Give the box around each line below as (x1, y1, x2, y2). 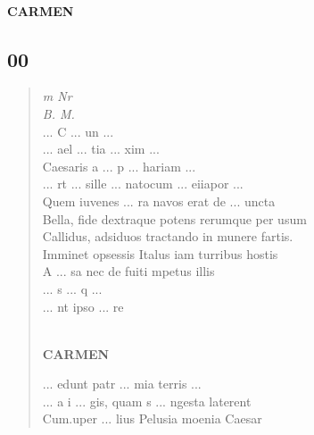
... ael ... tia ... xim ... (42, 139, 160, 158)
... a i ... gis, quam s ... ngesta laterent (42, 391, 252, 410)
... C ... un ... (42, 121, 114, 140)
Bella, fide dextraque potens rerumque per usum (42, 209, 307, 228)
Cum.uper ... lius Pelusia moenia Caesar (42, 409, 262, 428)
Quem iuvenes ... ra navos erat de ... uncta (42, 191, 276, 210)
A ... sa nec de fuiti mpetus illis (42, 262, 215, 280)
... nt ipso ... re (42, 297, 124, 315)
